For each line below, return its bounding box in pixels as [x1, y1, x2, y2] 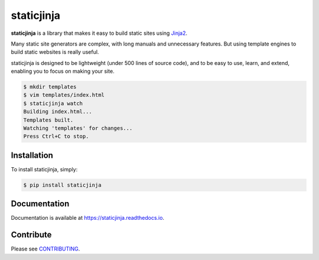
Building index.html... [23, 108, 93, 115]
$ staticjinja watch [23, 100, 83, 106]
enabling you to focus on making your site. [11, 68, 115, 75]
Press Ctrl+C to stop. [23, 133, 89, 140]
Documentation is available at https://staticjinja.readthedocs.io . [11, 214, 165, 222]
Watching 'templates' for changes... [23, 125, 133, 132]
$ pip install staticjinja [23, 181, 102, 188]
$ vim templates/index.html [23, 92, 105, 99]
